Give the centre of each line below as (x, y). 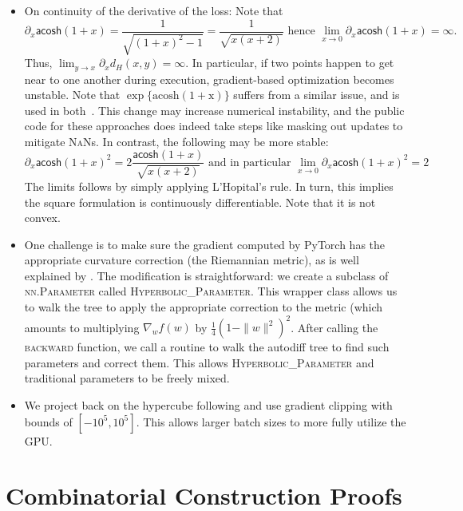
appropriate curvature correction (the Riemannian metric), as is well (192, 260)
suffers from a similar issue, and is (317, 95)
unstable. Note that (72, 95)
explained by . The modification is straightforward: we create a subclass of (206, 275)
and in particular (250, 162)
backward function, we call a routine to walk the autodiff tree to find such (207, 347)
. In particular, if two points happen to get (290, 63)
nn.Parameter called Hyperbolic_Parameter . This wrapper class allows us (211, 291)
